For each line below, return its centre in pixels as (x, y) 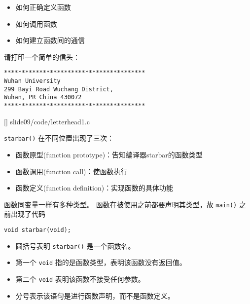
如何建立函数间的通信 (50, 40)
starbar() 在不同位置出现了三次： (59, 138)
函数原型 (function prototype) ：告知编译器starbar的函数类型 (109, 154)
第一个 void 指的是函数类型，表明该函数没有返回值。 (101, 262)
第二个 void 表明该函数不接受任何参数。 (80, 279)
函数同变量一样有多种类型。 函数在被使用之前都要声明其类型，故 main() (121, 204)
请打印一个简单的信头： (42, 57)
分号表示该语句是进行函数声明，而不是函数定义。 (95, 295)
